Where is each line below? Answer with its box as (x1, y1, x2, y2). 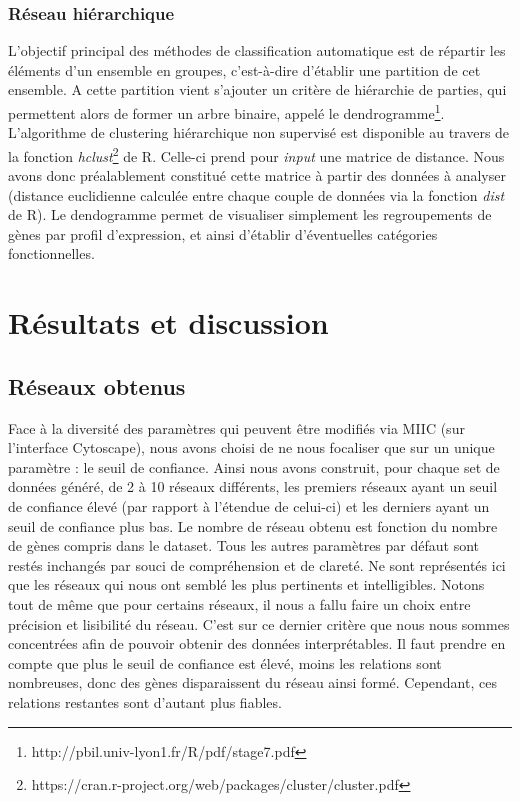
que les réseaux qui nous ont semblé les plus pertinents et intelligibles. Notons (8, 574, 485, 595)
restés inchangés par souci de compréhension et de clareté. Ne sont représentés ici (8, 554, 506, 575)
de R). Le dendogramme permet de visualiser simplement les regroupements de (8, 204, 492, 225)
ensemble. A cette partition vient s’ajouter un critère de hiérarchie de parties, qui (8, 79, 507, 100)
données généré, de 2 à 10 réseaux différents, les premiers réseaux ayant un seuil (8, 476, 498, 497)
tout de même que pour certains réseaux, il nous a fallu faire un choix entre (8, 593, 471, 614)
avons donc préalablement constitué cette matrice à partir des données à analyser (8, 165, 506, 186)
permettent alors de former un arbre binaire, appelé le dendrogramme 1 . (8, 100, 445, 123)
